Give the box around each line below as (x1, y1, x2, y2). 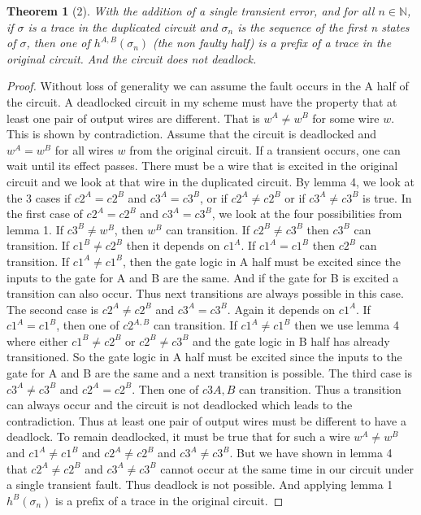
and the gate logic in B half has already (193, 332, 390, 349)
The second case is (7, 300, 98, 317)
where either (7, 332, 68, 349)
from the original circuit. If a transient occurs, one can (129, 141, 401, 158)
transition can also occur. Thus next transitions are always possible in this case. (7, 285, 404, 302)
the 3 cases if (7, 189, 72, 206)
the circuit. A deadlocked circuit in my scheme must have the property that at (7, 93, 397, 110)
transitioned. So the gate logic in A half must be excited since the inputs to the (7, 348, 402, 365)
